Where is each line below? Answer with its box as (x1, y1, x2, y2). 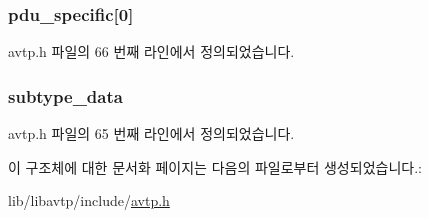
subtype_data (8, 83, 123, 108)
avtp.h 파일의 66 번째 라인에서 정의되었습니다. (8, 41, 295, 62)
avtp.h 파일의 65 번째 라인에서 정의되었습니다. (8, 123, 295, 144)
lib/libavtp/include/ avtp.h (8, 190, 170, 211)
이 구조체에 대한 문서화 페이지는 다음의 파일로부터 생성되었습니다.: (8, 156, 422, 177)
